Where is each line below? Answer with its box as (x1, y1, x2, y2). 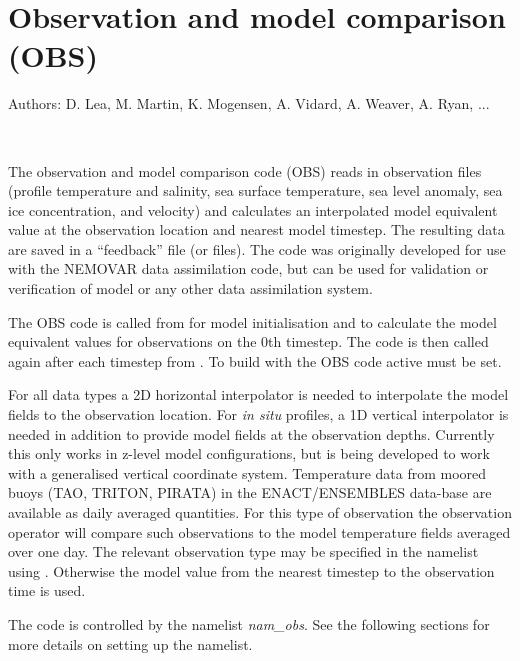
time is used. (8, 580, 86, 601)
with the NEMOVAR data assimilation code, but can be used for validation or (8, 258, 489, 279)
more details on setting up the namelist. (8, 633, 253, 654)
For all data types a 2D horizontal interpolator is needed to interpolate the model (8, 384, 509, 405)
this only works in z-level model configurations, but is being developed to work (8, 443, 490, 464)
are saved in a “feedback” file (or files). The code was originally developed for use (8, 238, 506, 259)
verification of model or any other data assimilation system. (8, 278, 373, 299)
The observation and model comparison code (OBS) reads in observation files (8, 160, 482, 181)
